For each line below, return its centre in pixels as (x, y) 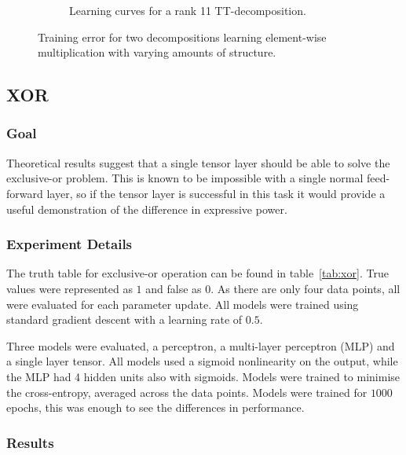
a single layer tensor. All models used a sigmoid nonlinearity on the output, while (202, 361)
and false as (174, 288)
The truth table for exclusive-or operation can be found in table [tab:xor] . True (198, 273)
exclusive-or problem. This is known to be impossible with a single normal (185, 178)
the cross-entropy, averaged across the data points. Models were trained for (187, 392)
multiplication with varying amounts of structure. (157, 52)
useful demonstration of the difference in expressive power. (147, 209)
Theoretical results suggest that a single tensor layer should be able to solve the (198, 162)
